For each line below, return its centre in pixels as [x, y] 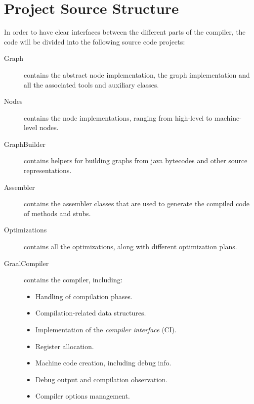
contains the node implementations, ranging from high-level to [118, 117]
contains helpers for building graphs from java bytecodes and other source [136, 160]
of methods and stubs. [57, 213]
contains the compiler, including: [73, 280]
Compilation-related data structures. [91, 313]
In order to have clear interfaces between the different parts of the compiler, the [125, 32]
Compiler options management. [83, 396]
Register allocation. [64, 346]
